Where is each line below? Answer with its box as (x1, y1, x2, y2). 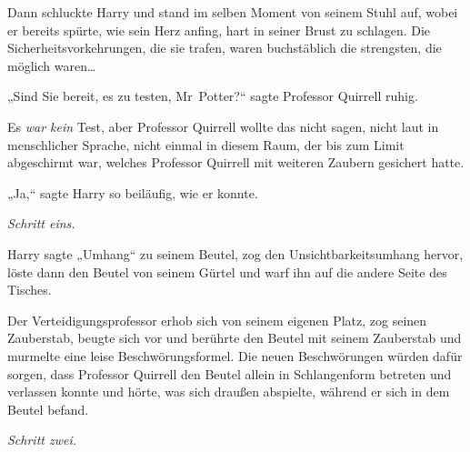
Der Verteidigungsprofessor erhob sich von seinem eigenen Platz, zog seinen (7, 310, 427, 329)
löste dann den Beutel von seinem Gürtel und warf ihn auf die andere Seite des (7, 262, 447, 281)
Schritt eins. (7, 214, 75, 233)
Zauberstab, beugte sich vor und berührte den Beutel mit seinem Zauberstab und (7, 328, 462, 347)
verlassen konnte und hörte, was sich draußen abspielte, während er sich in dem (7, 382, 450, 401)
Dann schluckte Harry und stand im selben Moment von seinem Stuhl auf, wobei (7, 3, 458, 21)
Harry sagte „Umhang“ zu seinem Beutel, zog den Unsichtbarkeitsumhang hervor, (7, 244, 464, 263)
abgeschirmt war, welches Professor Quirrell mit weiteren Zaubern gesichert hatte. (7, 153, 465, 172)
